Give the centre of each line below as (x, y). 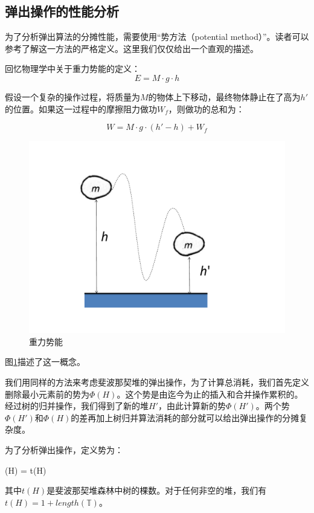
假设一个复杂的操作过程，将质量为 (72, 96)
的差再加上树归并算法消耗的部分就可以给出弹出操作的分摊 (185, 417)
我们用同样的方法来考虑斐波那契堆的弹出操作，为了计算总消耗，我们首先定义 (157, 382)
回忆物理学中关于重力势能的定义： (72, 69)
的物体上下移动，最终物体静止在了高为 (224, 96)
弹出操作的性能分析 (62, 11)
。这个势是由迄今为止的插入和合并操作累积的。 (210, 394)
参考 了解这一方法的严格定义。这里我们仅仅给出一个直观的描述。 (132, 48)
